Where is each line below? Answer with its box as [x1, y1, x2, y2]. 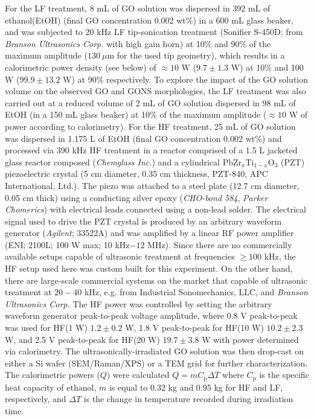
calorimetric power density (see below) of [5, 60, 156, 73]
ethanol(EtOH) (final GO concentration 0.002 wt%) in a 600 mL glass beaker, [5, 13, 293, 26]
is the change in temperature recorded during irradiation [83, 392, 293, 405]
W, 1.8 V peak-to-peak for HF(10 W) [125, 321, 264, 334]
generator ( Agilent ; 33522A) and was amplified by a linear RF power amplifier [5, 226, 294, 239]
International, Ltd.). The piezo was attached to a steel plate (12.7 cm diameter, [5, 179, 300, 191]
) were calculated [106, 368, 170, 381]
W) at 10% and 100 [231, 60, 304, 73]
